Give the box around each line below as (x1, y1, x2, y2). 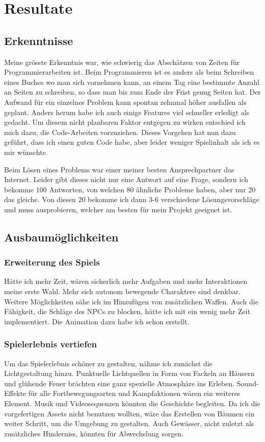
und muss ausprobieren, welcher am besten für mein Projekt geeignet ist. (4, 204, 232, 214)
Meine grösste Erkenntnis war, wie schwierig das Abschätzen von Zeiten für (4, 56, 240, 67)
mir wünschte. (4, 146, 48, 157)
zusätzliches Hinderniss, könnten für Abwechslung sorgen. (4, 428, 184, 438)
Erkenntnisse (4, 32, 73, 48)
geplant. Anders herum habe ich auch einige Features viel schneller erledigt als (4, 106, 250, 117)
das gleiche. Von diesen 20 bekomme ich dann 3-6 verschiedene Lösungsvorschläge (4, 194, 259, 205)
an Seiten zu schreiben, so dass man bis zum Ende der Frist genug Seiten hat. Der (4, 86, 261, 97)
